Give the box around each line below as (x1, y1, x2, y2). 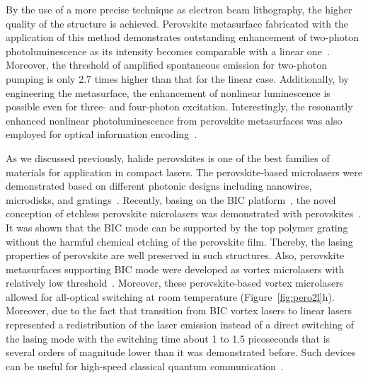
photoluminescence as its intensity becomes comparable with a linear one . (6, 43, 330, 58)
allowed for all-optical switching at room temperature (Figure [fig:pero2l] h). (6, 289, 335, 304)
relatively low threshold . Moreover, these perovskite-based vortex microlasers (6, 275, 344, 290)
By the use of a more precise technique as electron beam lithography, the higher (6, 2, 352, 16)
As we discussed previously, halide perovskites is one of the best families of (6, 150, 330, 165)
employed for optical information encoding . (6, 127, 197, 142)
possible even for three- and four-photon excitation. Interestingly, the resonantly (6, 99, 353, 114)
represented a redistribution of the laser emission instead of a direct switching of (6, 317, 354, 332)
